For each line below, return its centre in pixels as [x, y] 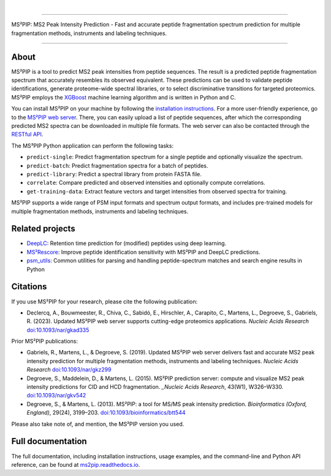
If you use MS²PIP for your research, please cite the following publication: [105, 302]
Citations [29, 287]
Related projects [44, 229]
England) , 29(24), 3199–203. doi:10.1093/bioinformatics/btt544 [106, 413]
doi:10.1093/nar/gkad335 [58, 330]
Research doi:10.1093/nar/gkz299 [69, 370]
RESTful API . [27, 135]
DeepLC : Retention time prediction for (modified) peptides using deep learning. [127, 243]
